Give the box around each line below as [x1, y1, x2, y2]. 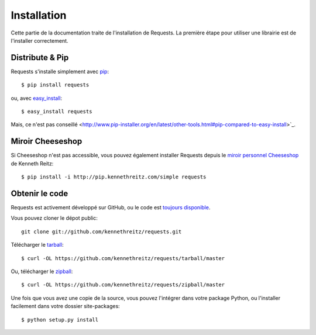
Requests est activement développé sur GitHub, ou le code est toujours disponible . [11, 204, 211, 210]
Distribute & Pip [11, 53, 69, 63]
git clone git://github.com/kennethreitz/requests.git [21, 228, 182, 235]
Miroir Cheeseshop [11, 136, 83, 146]
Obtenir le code [11, 188, 68, 198]
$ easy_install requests [21, 108, 92, 115]
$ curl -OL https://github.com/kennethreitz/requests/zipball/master [21, 281, 225, 288]
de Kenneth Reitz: [11, 160, 54, 167]
